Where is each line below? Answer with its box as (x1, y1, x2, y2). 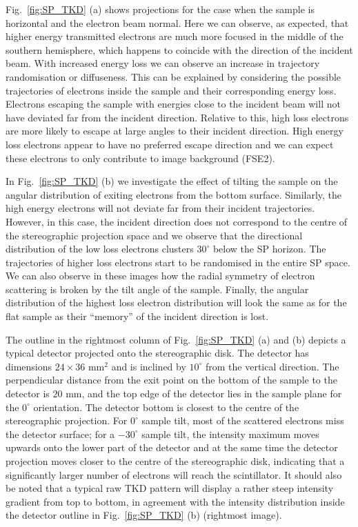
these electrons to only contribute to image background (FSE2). (6, 150, 275, 165)
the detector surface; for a (6, 426, 115, 441)
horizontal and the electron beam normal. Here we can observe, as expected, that (6, 15, 349, 30)
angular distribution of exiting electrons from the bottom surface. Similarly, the (6, 187, 342, 201)
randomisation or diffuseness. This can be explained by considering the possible (6, 69, 341, 83)
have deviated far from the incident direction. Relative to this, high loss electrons (6, 110, 349, 124)
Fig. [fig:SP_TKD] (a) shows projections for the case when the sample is (6, 2, 315, 16)
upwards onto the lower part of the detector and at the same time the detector (6, 440, 338, 455)
